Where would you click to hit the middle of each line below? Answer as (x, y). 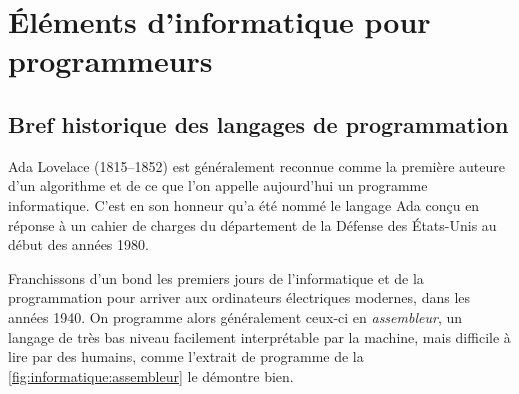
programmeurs (110, 60)
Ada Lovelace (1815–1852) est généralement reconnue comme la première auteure (256, 165)
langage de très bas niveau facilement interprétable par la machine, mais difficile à (259, 336)
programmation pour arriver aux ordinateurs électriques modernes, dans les (239, 297)
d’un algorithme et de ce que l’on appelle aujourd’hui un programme (218, 185)
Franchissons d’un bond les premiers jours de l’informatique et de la (216, 277)
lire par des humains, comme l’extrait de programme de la (186, 356)
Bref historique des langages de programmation (258, 123)
